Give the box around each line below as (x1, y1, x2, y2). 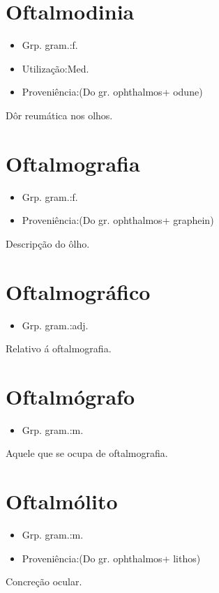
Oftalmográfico (6, 277, 151, 306)
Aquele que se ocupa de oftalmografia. (6, 446, 168, 460)
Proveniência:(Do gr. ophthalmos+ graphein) (22, 213, 214, 227)
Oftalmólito (6, 487, 118, 516)
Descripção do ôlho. (6, 236, 90, 250)
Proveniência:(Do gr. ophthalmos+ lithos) (22, 550, 201, 565)
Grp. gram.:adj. (22, 317, 89, 332)
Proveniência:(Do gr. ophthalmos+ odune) (22, 84, 203, 99)
